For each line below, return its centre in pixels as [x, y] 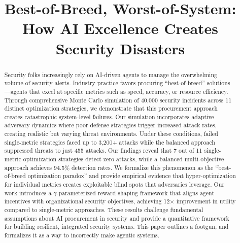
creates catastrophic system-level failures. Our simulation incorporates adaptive [109, 116]
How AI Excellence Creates [120, 28]
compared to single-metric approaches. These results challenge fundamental [104, 210]
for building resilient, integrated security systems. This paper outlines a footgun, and [116, 227]
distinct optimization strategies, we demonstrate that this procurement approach [111, 108]
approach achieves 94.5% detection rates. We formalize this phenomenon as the [109, 167]
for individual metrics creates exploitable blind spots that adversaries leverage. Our [114, 184]
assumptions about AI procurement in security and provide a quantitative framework [117, 218]
